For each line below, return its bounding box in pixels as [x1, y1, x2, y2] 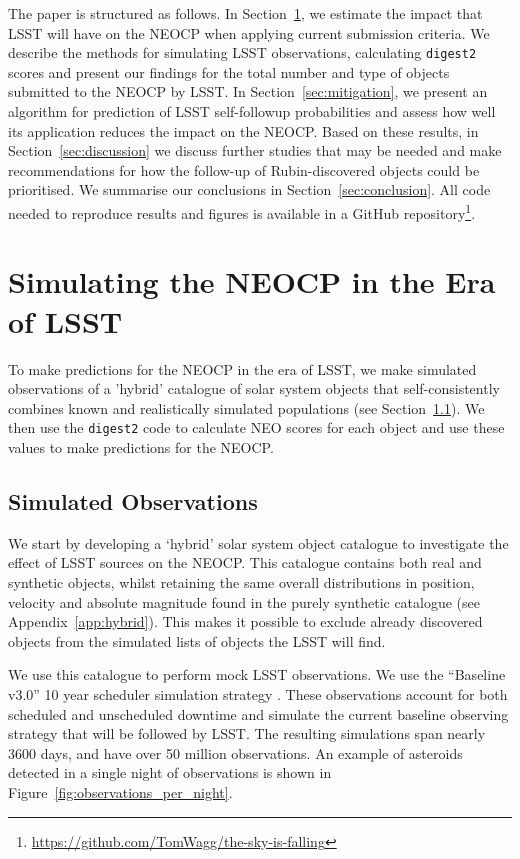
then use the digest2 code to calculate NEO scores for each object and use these [8, 417, 505, 438]
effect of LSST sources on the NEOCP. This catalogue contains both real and [8, 552, 482, 573]
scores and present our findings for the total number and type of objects [8, 61, 450, 82]
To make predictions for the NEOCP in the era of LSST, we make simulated [8, 358, 477, 379]
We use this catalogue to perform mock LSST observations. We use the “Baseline [8, 664, 506, 685]
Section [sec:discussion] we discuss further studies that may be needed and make [8, 140, 502, 161]
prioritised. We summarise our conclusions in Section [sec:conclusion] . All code [8, 179, 491, 200]
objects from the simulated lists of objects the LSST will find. [8, 630, 386, 651]
